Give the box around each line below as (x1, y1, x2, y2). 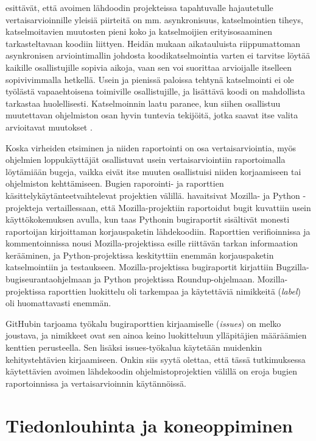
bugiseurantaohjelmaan (5, 273, 91, 285)
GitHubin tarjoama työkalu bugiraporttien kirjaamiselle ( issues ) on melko (5, 317, 281, 329)
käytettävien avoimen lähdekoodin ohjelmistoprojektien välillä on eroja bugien (5, 365, 297, 378)
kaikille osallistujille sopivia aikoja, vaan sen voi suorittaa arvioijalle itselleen (5, 60, 292, 73)
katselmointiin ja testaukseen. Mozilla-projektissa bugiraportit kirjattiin (5, 260, 273, 273)
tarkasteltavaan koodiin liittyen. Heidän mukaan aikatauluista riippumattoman (5, 37, 301, 49)
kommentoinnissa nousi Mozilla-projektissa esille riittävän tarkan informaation (5, 237, 298, 249)
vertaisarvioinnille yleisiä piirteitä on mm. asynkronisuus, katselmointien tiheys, (5, 13, 303, 26)
